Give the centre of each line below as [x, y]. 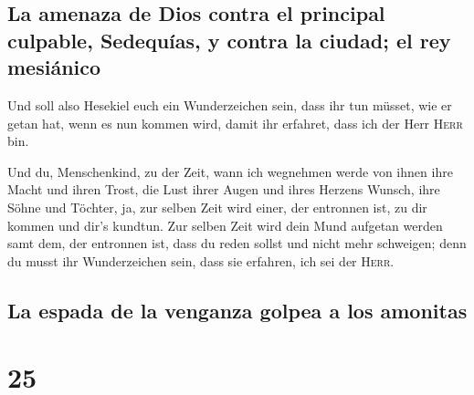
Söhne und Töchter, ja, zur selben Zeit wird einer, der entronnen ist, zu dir [217, 207]
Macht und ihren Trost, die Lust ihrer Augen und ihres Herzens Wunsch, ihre [224, 189]
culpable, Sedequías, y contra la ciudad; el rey [229, 40]
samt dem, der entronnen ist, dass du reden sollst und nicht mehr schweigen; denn [237, 243]
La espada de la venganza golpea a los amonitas [237, 310]
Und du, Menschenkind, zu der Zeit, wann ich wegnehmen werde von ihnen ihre [230, 171]
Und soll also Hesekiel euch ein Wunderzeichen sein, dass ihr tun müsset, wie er [230, 104]
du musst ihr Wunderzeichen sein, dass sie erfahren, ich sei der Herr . [201, 260]
